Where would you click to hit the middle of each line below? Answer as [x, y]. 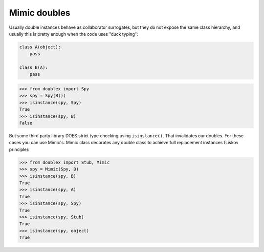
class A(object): [40, 47]
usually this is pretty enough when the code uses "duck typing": [74, 34]
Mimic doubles [40, 13]
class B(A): [34, 68]
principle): [19, 149]
